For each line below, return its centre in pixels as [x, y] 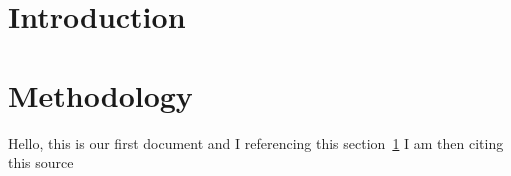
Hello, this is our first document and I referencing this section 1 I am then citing [256, 142]
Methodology [100, 94]
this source [41, 162]
